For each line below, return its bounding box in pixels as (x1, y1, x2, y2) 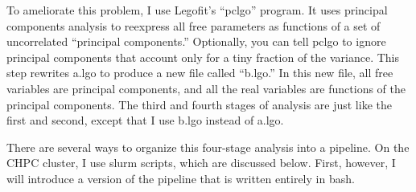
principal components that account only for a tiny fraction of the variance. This (6, 48, 400, 65)
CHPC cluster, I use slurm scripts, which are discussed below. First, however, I (6, 154, 396, 171)
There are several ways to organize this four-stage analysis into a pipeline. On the (6, 138, 410, 155)
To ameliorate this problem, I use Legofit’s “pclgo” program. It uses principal (6, 2, 388, 18)
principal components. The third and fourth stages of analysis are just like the (6, 96, 392, 112)
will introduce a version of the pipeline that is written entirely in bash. (6, 170, 355, 186)
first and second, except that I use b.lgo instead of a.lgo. (6, 112, 284, 129)
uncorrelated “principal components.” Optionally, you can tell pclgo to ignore (6, 33, 386, 50)
